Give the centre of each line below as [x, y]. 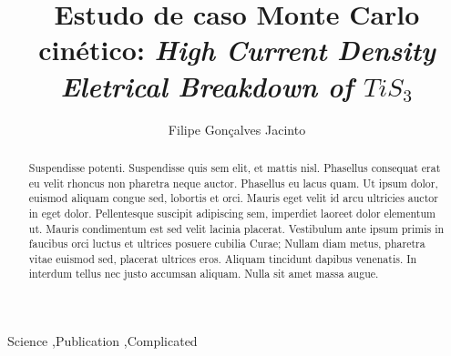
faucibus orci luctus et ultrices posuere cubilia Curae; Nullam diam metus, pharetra [227, 244]
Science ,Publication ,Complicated [102, 341]
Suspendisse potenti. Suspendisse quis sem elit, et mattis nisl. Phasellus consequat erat [235, 167]
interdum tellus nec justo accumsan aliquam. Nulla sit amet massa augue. [204, 274]
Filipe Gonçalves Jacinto [237, 129]
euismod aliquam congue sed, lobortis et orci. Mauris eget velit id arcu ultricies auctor [233, 198]
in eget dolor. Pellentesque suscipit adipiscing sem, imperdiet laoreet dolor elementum [232, 213]
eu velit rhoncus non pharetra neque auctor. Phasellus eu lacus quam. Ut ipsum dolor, [233, 183]
